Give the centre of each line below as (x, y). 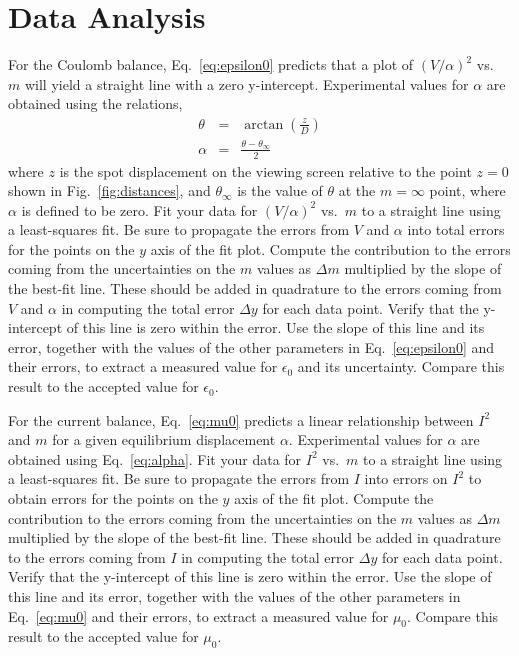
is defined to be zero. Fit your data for (139, 209)
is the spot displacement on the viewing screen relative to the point (265, 170)
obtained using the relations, (95, 103)
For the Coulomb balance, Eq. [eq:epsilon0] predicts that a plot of (211, 64)
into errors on (406, 478)
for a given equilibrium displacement (164, 439)
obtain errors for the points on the (113, 498)
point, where (467, 190)
